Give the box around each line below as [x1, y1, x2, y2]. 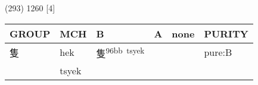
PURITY [204, 26, 248, 40]
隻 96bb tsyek [96, 44, 145, 60]
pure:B [204, 45, 232, 59]
